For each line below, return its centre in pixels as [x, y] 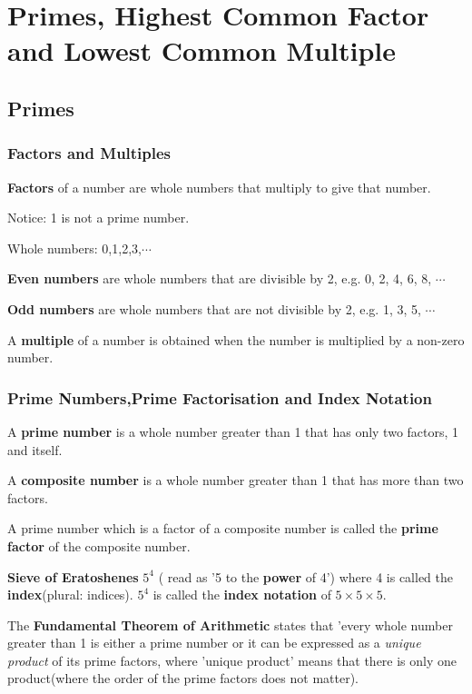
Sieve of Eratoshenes [73, 576]
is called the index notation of [242, 595]
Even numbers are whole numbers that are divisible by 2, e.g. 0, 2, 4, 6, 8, [220, 278]
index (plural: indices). [70, 595]
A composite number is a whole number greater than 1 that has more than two [236, 480]
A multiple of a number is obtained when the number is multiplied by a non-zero [236, 339]
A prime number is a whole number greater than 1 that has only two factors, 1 [233, 431]
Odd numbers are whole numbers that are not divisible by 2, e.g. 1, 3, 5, [214, 308]
